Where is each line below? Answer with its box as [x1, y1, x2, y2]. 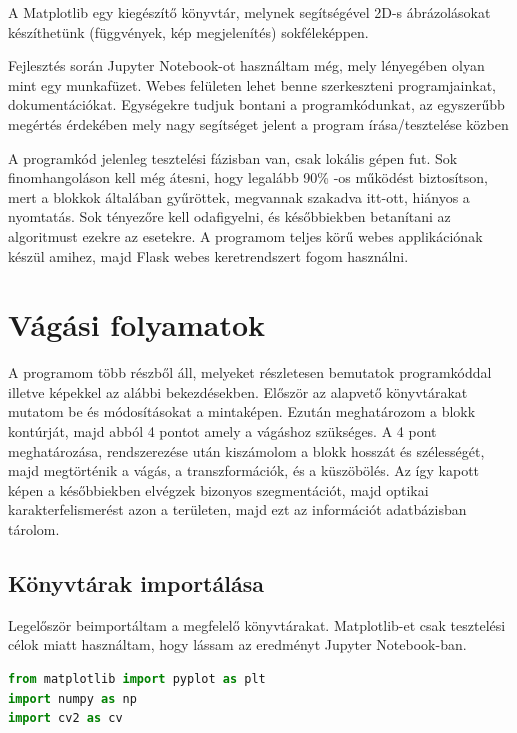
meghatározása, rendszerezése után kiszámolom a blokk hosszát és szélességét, [8, 440, 485, 461]
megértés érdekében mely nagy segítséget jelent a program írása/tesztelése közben [8, 113, 509, 134]
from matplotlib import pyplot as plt [8, 671, 266, 686]
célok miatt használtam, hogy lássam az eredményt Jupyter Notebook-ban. [8, 634, 467, 655]
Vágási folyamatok [8, 304, 266, 345]
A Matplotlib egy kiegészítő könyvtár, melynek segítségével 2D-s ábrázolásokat [8, 2, 491, 22]
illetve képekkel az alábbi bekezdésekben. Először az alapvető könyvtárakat [8, 381, 468, 402]
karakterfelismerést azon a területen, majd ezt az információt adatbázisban [8, 499, 467, 520]
